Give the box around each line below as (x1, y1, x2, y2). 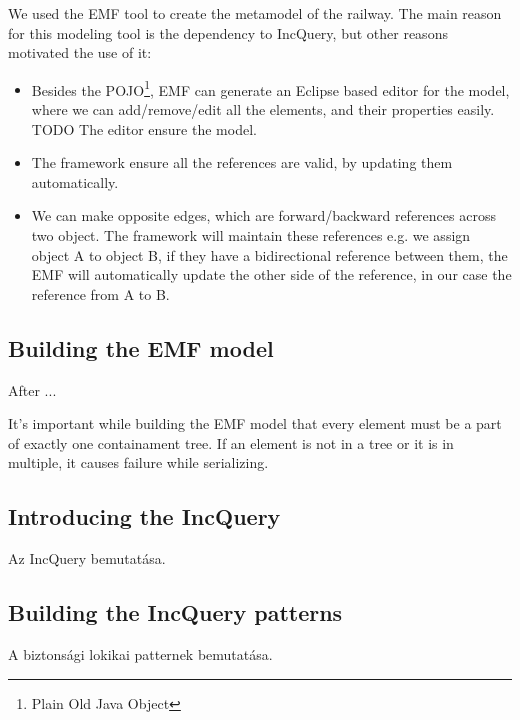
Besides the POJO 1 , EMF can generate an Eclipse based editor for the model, (31, 76, 510, 100)
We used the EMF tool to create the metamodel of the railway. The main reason (8, 3, 502, 23)
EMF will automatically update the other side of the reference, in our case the (31, 264, 512, 285)
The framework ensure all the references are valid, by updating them (31, 152, 453, 173)
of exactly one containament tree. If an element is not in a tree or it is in (8, 432, 454, 453)
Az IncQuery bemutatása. (8, 548, 166, 569)
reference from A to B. (31, 283, 170, 304)
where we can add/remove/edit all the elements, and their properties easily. (31, 99, 495, 120)
